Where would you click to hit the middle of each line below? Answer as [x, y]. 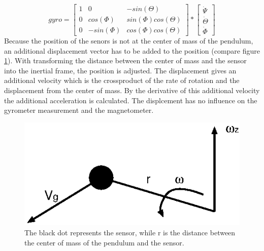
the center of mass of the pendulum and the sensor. [104, 242]
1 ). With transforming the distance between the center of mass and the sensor [125, 60]
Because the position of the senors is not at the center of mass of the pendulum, [129, 41]
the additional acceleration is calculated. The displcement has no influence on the [131, 100]
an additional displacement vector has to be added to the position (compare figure [132, 50]
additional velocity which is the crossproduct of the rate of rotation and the [122, 80]
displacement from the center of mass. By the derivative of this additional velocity [132, 90]
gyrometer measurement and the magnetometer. [79, 110]
